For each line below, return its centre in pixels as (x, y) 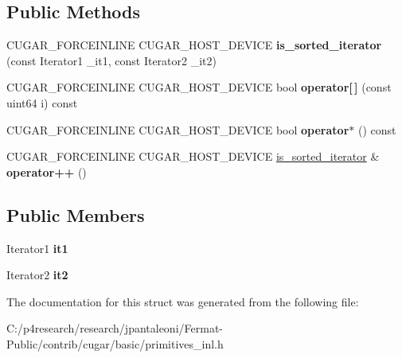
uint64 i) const (42, 102)
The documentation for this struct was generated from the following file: (183, 301)
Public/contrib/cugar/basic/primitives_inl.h (115, 343)
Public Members (76, 214)
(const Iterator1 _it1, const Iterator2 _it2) (111, 60)
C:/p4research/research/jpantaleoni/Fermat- (115, 328)
